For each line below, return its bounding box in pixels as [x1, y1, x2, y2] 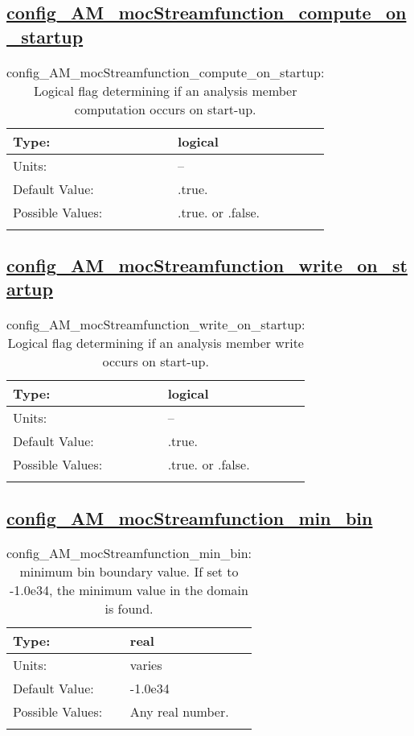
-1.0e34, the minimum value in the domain [10, 581, 248, 600]
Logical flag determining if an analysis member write [7, 333, 304, 353]
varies [129, 655, 162, 675]
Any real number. [129, 702, 229, 722]
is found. [105, 599, 154, 618]
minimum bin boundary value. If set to [19, 562, 239, 581]
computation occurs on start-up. [74, 99, 256, 118]
